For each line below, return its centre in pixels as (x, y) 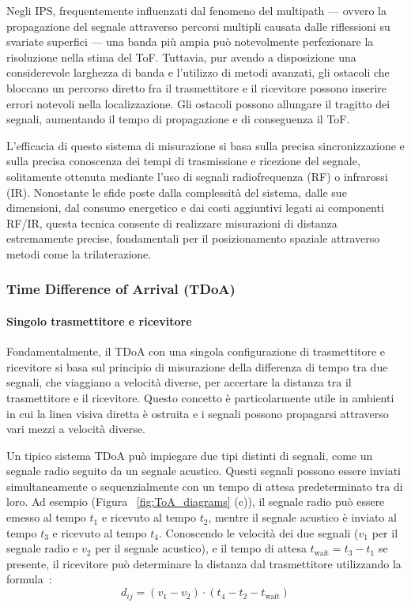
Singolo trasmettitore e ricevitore (99, 320)
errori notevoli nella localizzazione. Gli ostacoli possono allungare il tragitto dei (198, 103)
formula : (29, 579)
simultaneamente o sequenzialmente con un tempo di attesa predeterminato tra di (205, 486)
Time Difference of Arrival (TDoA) (121, 289)
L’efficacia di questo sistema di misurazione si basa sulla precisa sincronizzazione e (205, 145)
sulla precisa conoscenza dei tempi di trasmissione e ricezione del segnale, (183, 161)
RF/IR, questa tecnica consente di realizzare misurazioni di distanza (172, 222)
